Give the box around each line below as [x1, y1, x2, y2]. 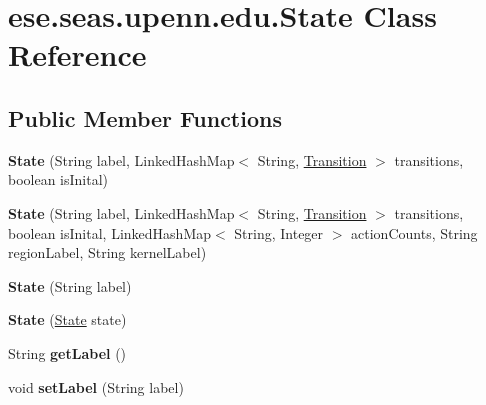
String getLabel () [8, 342, 127, 363]
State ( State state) [8, 309, 127, 330]
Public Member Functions [8, 102, 282, 133]
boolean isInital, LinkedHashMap [8, 222, 211, 243]
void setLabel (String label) [8, 376, 184, 397]
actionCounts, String [351, 222, 478, 243]
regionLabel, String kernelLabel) [8, 242, 207, 263]
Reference [8, 34, 147, 75]
